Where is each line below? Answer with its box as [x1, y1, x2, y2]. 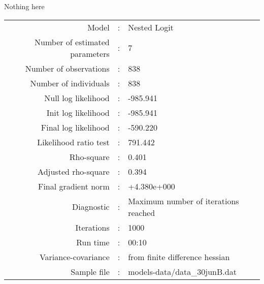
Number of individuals [30, 77, 110, 89]
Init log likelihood [46, 106, 110, 118]
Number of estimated [35, 36, 110, 48]
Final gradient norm [38, 180, 110, 192]
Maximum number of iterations [128, 195, 239, 207]
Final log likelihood [41, 121, 110, 133]
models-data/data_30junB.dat [128, 265, 237, 277]
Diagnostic [72, 201, 110, 213]
